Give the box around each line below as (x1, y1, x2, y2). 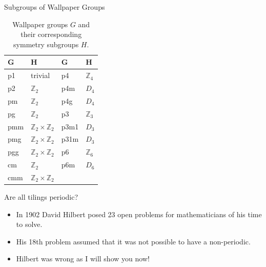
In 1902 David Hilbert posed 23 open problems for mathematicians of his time (16, 208, 262, 219)
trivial (31, 70, 50, 81)
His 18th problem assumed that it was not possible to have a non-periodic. (16, 236, 251, 246)
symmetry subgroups (13, 39, 79, 49)
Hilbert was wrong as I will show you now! (16, 253, 150, 264)
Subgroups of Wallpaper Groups (4, 2, 105, 12)
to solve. (16, 219, 43, 230)
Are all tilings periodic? (4, 192, 78, 202)
